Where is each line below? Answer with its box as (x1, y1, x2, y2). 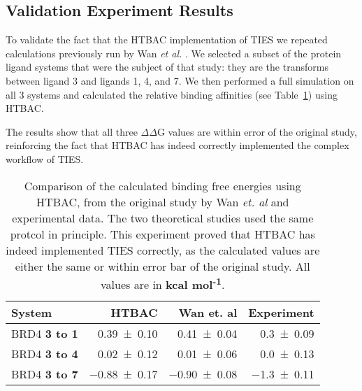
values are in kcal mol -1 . (101, 273, 225, 292)
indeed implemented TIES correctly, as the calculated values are (6, 241, 320, 258)
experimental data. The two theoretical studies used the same (12, 209, 314, 226)
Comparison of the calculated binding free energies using (24, 177, 301, 194)
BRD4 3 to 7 (11, 365, 78, 382)
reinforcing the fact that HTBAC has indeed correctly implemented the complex (6, 138, 349, 152)
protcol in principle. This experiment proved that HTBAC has (10, 225, 315, 242)
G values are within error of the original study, (157, 124, 357, 138)
